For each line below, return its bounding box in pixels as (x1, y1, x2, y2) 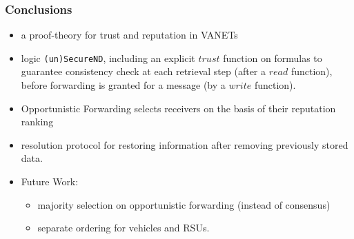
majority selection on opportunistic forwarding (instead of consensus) (37, 197, 331, 211)
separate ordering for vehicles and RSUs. (37, 220, 210, 235)
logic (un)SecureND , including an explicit (21, 50, 195, 65)
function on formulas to (223, 50, 322, 65)
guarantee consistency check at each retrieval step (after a (21, 64, 266, 79)
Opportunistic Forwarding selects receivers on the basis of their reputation (21, 101, 336, 115)
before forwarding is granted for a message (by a (21, 78, 226, 92)
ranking (21, 114, 54, 129)
